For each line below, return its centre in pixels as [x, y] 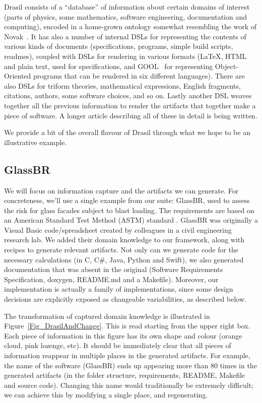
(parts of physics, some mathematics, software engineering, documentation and [126, 16]
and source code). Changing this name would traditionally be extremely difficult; [129, 385]
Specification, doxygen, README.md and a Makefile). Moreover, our [111, 279]
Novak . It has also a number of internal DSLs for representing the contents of [125, 36]
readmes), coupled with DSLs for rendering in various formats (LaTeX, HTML [125, 56]
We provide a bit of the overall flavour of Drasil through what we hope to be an [127, 132]
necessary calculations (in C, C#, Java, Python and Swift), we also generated [124, 259]
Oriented [18, 76]
